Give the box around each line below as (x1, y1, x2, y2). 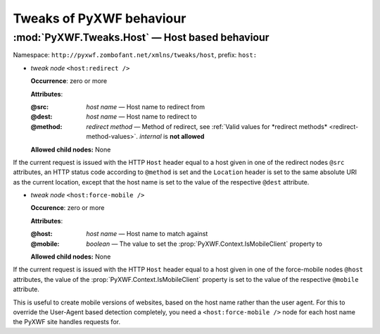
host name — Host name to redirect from (86, 102, 205, 111)
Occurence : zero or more (30, 204, 105, 212)
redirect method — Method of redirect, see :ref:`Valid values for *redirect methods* (86, 122, 328, 130)
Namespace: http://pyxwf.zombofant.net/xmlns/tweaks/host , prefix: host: (13, 51, 257, 59)
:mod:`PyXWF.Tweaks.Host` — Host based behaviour (13, 31, 270, 44)
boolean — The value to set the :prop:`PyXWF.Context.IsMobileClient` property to (86, 240, 323, 248)
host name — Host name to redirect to (86, 113, 197, 121)
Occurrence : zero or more (30, 77, 108, 85)
